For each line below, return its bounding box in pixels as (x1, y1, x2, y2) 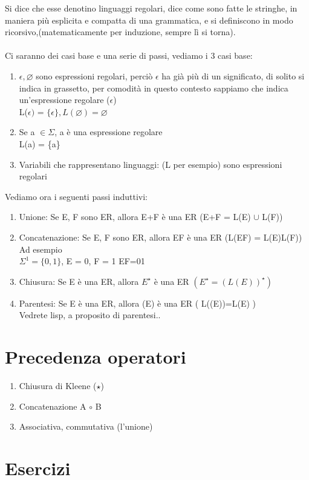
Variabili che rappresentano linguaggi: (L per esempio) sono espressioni (19, 158, 282, 170)
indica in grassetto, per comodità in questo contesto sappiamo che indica (19, 81, 288, 94)
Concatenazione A (19, 399, 86, 412)
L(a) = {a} (19, 137, 60, 150)
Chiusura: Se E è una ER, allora (19, 275, 139, 287)
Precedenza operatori (5, 344, 186, 369)
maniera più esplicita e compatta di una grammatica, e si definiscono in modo (5, 13, 293, 26)
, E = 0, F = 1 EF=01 (61, 255, 145, 267)
